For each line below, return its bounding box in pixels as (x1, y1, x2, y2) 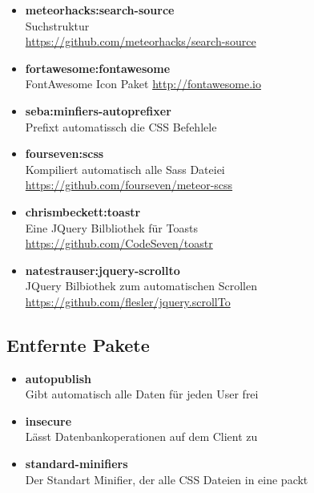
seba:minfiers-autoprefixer (25, 102, 171, 119)
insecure (25, 412, 72, 429)
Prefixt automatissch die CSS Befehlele (25, 118, 217, 135)
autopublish (25, 370, 91, 386)
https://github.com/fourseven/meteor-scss (25, 176, 233, 193)
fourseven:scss (25, 145, 104, 162)
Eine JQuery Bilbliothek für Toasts (25, 219, 198, 236)
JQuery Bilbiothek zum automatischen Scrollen (25, 277, 257, 294)
